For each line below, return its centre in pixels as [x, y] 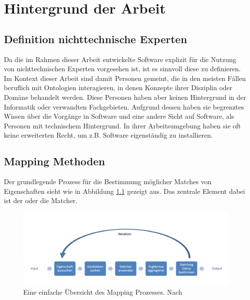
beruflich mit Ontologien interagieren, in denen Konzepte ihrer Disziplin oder [118, 87]
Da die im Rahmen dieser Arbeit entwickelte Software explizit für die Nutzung [120, 59]
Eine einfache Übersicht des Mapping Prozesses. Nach [103, 292]
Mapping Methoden [55, 161]
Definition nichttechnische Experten [96, 39]
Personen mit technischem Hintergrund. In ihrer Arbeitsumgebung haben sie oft [122, 125]
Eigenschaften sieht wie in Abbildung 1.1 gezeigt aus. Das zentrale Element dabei [125, 191]
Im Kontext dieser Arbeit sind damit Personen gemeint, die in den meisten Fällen [125, 78]
